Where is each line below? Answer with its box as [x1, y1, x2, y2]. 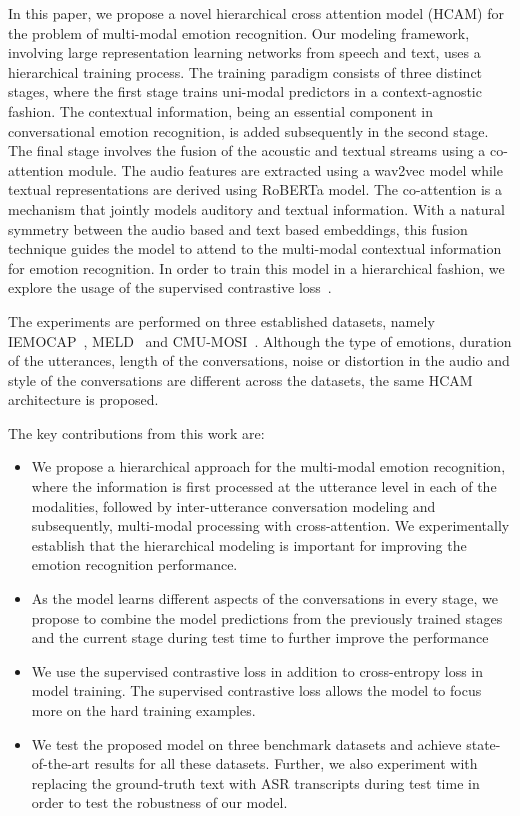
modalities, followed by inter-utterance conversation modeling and [31, 495, 436, 516]
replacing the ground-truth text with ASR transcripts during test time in [31, 772, 480, 793]
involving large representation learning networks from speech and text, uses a [8, 42, 481, 63]
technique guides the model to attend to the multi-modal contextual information [8, 238, 502, 259]
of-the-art [31, 753, 90, 774]
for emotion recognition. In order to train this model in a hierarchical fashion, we [8, 257, 505, 278]
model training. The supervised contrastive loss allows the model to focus [31, 680, 482, 701]
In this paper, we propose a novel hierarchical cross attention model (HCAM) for [8, 3, 504, 23]
